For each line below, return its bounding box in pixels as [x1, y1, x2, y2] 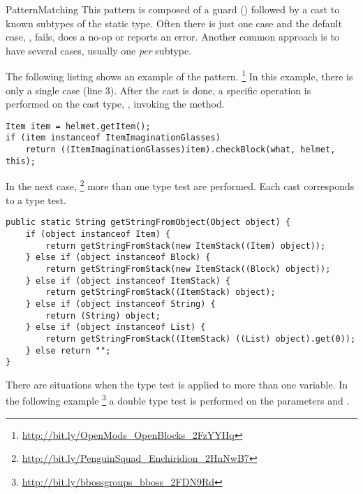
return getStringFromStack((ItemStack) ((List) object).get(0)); [45, 333, 356, 344]
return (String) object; [45, 310, 161, 321]
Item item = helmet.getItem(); [6, 121, 151, 131]
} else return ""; [25, 345, 111, 356]
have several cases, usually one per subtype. [6, 43, 192, 57]
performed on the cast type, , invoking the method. [6, 96, 225, 111]
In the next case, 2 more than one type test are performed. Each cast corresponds [6, 177, 355, 194]
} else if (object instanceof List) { [25, 322, 206, 333]
